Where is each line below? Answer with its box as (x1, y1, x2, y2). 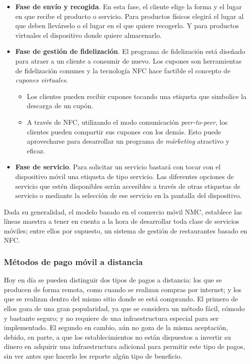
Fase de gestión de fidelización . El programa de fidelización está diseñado (15, 46, 246, 56)
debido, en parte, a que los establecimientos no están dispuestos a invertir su (4, 331, 231, 342)
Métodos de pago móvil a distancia (4, 255, 143, 267)
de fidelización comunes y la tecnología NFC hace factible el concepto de (15, 65, 231, 75)
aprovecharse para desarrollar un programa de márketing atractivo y (27, 136, 230, 146)
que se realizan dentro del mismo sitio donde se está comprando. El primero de (4, 294, 238, 304)
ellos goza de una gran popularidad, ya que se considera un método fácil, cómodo (4, 303, 245, 314)
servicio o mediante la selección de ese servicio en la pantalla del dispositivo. (15, 190, 242, 200)
